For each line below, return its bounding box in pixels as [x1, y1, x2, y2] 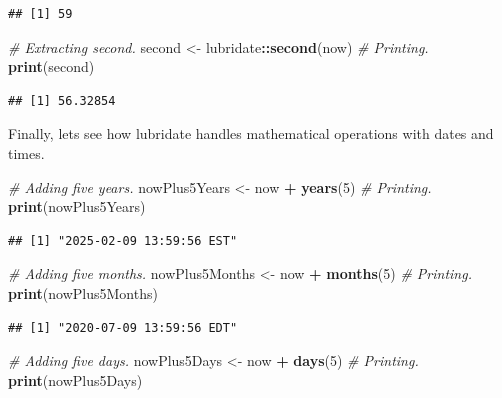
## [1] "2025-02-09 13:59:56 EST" [8, 233, 238, 248]
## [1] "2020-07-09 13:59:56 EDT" [8, 320, 238, 335]
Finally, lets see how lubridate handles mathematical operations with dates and [8, 123, 494, 144]
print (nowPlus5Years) [8, 196, 146, 217]
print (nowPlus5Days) [8, 369, 143, 390]
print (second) [8, 56, 95, 77]
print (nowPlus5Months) [8, 282, 158, 303]
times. [8, 142, 45, 163]
